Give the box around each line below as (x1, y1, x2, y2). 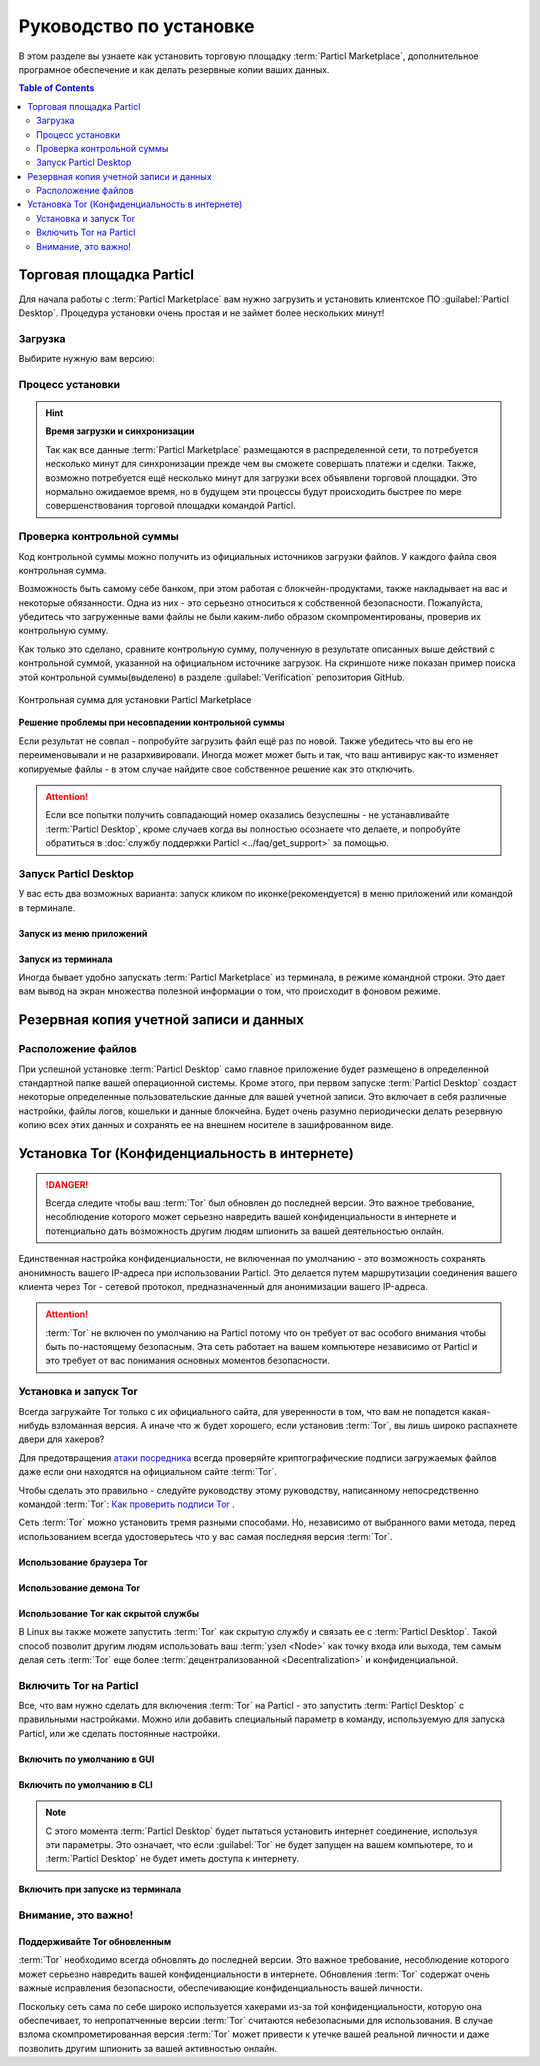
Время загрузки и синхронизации (45, 425, 195, 437)
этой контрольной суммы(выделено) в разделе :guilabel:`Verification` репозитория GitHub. (18, 671, 405, 683)
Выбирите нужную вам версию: (18, 353, 155, 365)
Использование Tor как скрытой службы (18, 1607, 200, 1619)
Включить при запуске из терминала (18, 1883, 182, 1895)
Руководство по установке (18, 15, 255, 37)
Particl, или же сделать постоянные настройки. (18, 1727, 221, 1739)
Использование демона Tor (18, 1581, 140, 1594)
